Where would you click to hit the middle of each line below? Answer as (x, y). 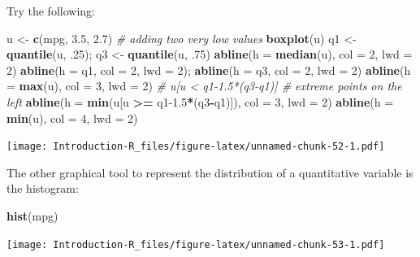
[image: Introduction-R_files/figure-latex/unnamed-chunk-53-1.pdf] (196, 244)
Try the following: (51, 11)
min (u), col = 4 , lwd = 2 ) (72, 118)
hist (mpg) (32, 216)
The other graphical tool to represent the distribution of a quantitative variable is (210, 172)
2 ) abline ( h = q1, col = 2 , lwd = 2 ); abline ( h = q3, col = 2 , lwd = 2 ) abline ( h (209, 70)
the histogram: (43, 188)
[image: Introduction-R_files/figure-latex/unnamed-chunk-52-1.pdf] (196, 147)
